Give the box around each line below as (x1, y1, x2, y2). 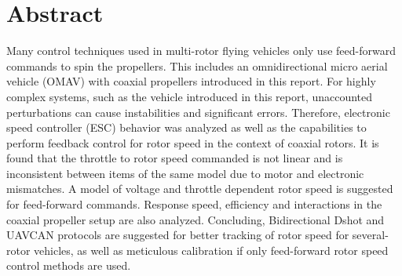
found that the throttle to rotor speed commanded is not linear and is (6, 150, 343, 166)
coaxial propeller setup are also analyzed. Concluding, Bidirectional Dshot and (6, 211, 385, 227)
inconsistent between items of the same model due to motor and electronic (6, 165, 364, 181)
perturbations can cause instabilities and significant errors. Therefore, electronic (6, 103, 390, 120)
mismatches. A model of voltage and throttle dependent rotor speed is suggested (6, 180, 393, 197)
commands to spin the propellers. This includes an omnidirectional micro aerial (6, 57, 388, 74)
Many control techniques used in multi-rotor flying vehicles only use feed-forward (6, 42, 396, 59)
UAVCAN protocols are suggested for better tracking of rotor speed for (6, 227, 349, 243)
